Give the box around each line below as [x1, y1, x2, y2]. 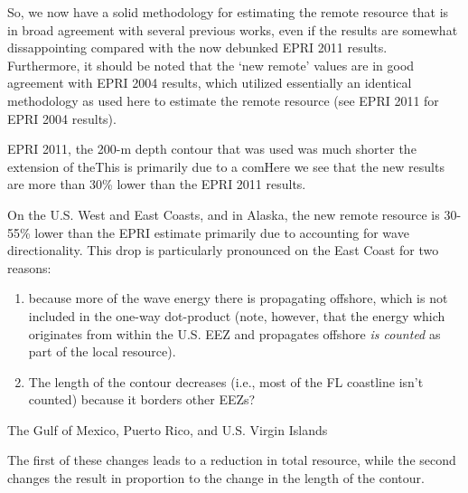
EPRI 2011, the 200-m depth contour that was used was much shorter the [7, 139, 417, 158]
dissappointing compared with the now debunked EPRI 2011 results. [7, 38, 388, 57]
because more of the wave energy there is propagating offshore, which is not [28, 289, 448, 308]
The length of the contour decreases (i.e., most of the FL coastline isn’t [28, 372, 424, 391]
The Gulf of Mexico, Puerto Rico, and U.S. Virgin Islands [7, 420, 328, 439]
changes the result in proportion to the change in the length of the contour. [7, 469, 425, 488]
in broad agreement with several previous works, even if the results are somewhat [7, 20, 458, 39]
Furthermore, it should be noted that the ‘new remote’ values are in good [7, 55, 415, 74]
